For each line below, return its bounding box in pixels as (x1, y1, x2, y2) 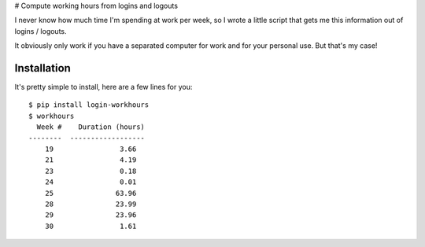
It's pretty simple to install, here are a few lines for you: (14, 83, 193, 92)
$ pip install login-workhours (28, 101, 150, 109)
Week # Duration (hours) (36, 123, 146, 131)
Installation (14, 61, 71, 75)
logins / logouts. (14, 26, 67, 35)
